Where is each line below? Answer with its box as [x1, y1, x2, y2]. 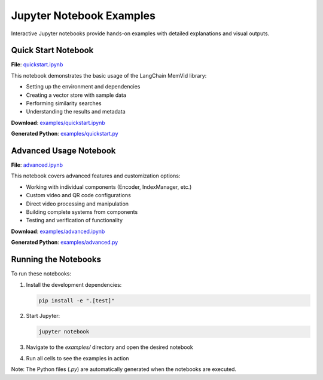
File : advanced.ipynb [11, 161, 63, 168]
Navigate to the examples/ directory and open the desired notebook [26, 344, 194, 351]
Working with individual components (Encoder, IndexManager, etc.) [26, 183, 192, 191]
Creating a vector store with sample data [26, 91, 127, 99]
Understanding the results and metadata [26, 108, 126, 115]
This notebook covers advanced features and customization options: [11, 172, 181, 179]
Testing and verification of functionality [26, 217, 123, 224]
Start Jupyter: [26, 312, 60, 320]
